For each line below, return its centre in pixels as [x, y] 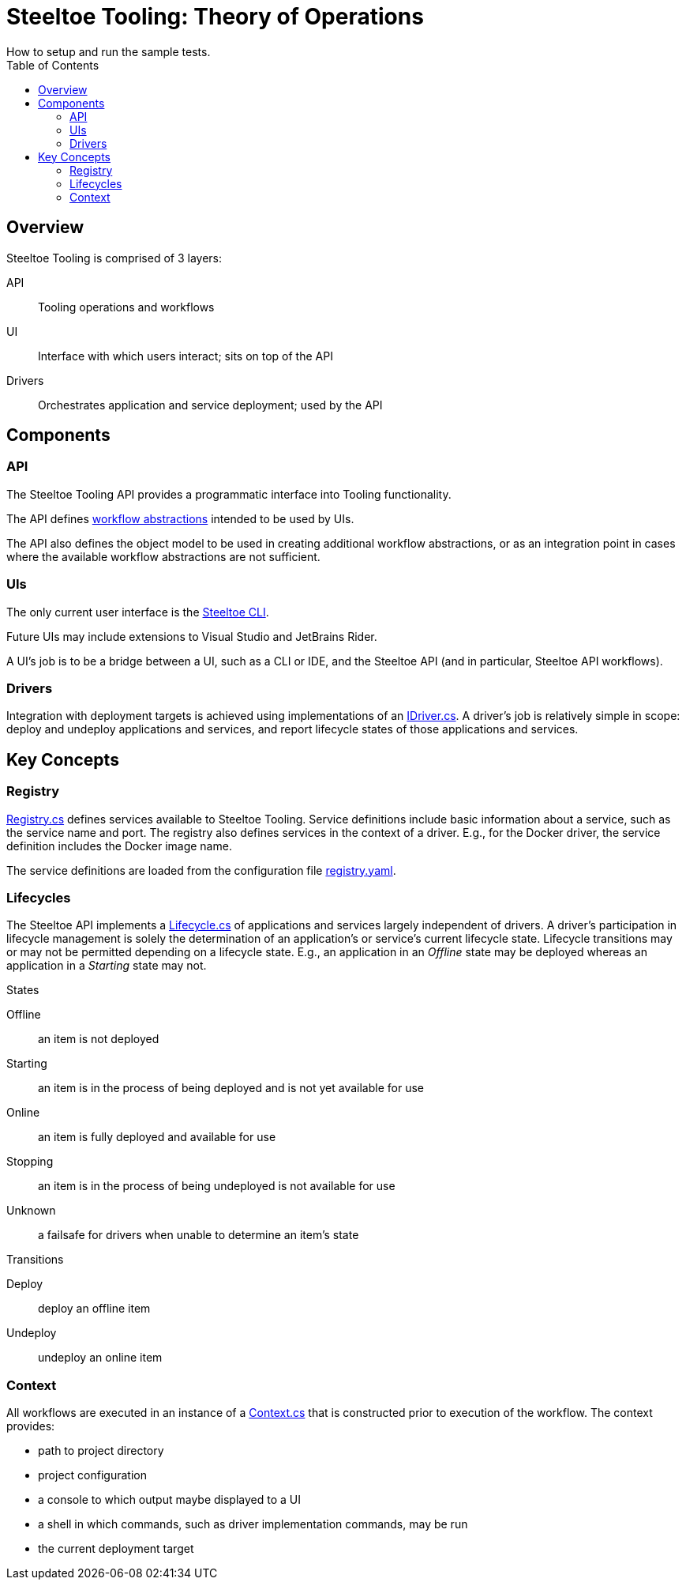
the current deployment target [116, 1549]
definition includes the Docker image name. [119, 846]
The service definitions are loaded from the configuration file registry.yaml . [201, 870]
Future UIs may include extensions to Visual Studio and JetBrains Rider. [192, 636]
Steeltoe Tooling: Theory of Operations [215, 17]
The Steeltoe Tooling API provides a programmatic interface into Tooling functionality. [229, 494]
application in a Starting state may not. [107, 966]
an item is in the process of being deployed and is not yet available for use [231, 1088]
